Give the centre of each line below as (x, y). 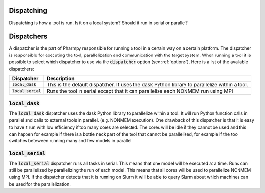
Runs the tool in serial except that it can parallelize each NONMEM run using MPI (140, 91)
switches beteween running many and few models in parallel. (71, 141)
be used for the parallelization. (40, 184)
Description (61, 78)
